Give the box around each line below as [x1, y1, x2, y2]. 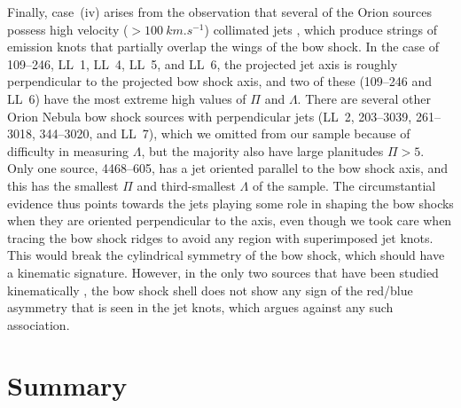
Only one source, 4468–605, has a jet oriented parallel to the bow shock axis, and [7, 159, 449, 177]
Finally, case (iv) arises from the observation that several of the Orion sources [7, 3, 432, 20]
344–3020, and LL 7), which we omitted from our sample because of [39, 124, 410, 143]
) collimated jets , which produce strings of [204, 20, 437, 38]
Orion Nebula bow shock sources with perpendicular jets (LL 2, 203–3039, [7, 106, 412, 125]
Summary [7, 367, 128, 404]
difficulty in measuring [7, 141, 129, 160]
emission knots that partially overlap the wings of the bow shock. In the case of [7, 37, 440, 56]
